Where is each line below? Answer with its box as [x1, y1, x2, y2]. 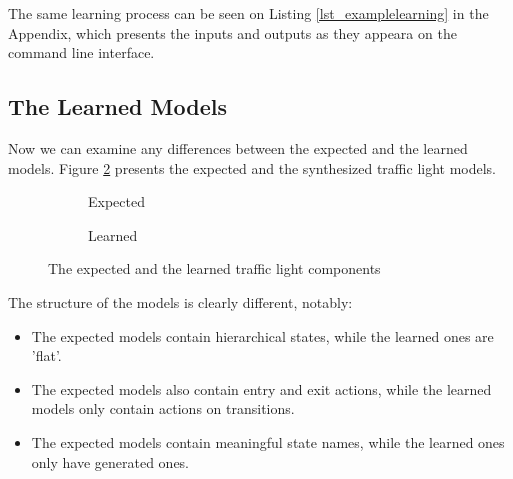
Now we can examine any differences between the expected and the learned [8, 137, 468, 158]
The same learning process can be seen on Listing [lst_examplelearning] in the [8, 3, 489, 23]
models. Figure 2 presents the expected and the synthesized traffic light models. [8, 157, 497, 178]
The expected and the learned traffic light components [48, 258, 381, 279]
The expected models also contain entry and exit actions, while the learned [31, 378, 492, 399]
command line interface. [8, 42, 155, 63]
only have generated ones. [31, 451, 190, 472]
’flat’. [31, 345, 62, 366]
